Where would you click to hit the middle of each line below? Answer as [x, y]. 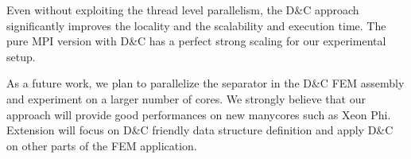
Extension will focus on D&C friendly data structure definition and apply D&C [200, 130]
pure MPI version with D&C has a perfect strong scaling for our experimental [196, 41]
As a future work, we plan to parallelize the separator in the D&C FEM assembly [205, 83]
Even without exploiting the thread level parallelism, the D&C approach [183, 10]
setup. [21, 56]
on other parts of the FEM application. [102, 145]
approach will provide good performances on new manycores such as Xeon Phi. [199, 114]
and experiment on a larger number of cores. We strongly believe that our [186, 98]
